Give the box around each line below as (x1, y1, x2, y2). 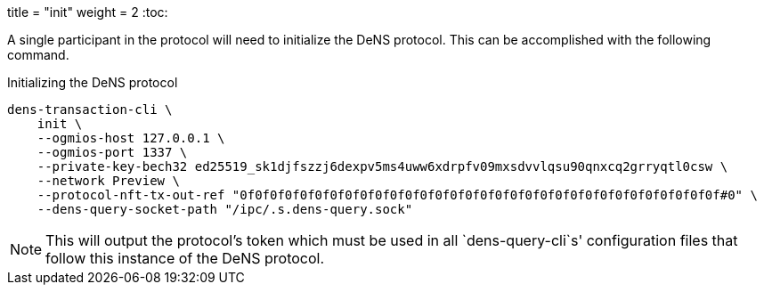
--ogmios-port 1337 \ (37, 145, 188, 159)
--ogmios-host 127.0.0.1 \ (37, 131, 225, 145)
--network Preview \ (37, 174, 180, 188)
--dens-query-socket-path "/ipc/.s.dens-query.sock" (37, 202, 413, 216)
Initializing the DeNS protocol (7, 75, 178, 90)
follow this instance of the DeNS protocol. (45, 249, 325, 267)
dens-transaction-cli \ (7, 102, 173, 117)
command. (7, 47, 69, 62)
